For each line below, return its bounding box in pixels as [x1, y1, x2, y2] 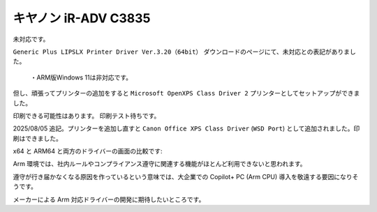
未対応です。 [13, 35, 50, 43]
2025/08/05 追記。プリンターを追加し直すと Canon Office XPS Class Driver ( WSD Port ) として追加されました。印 [13, 124, 360, 132]
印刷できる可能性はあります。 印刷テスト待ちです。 [13, 112, 161, 120]
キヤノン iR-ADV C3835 [13, 10, 151, 26]
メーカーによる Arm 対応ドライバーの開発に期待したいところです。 [13, 195, 205, 204]
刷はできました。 [13, 134, 62, 142]
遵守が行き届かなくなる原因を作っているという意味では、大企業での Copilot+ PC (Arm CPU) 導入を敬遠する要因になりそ [13, 172, 359, 181]
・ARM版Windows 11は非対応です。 [30, 73, 133, 82]
